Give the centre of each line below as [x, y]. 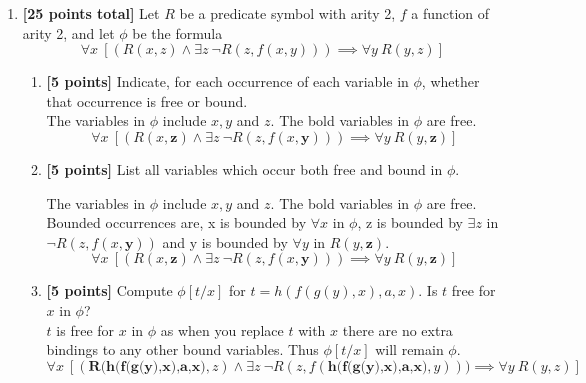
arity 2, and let [68, 32]
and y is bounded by [225, 241]
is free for [85, 329]
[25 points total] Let [91, 13]
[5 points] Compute [109, 290]
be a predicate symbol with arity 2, [287, 13]
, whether [450, 81]
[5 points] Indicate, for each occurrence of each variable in [227, 81]
